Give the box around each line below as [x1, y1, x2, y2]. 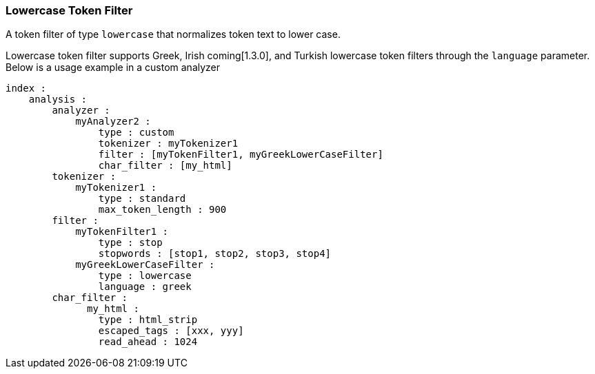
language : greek [98, 281, 192, 293]
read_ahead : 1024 [98, 336, 198, 348]
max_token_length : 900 [98, 204, 227, 216]
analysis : [28, 94, 88, 105]
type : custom [98, 127, 174, 138]
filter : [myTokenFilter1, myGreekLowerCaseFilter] [98, 149, 383, 160]
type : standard [98, 193, 186, 205]
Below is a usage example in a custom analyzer [6, 61, 221, 74]
